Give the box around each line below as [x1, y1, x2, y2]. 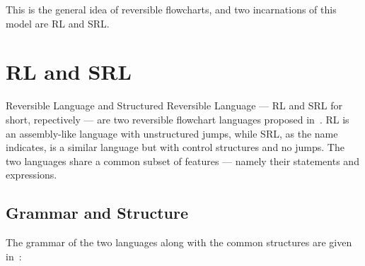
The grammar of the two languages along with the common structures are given [6, 235, 352, 250]
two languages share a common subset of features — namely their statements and [6, 153, 359, 168]
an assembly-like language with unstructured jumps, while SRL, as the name [6, 126, 338, 140]
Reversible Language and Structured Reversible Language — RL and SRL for [6, 98, 342, 113]
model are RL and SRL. [6, 16, 110, 30]
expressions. [6, 167, 57, 182]
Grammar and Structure [6, 202, 189, 224]
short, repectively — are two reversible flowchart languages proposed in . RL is [6, 111, 349, 126]
